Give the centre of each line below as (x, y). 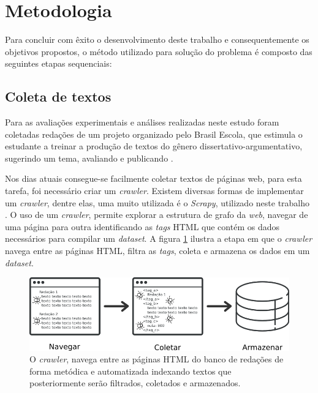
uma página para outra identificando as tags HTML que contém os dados (142, 226)
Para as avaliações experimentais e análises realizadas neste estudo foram (142, 122)
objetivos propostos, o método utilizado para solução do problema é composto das (159, 51)
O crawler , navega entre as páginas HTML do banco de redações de (157, 359)
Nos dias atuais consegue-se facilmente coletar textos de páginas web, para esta (153, 178)
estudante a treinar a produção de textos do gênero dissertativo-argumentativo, (154, 146)
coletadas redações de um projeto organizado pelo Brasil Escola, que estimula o (154, 134)
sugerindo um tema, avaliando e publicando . (89, 158)
